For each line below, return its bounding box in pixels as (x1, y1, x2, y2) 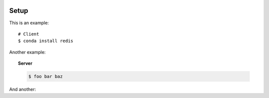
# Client (18, 31, 39, 37)
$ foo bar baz (28, 74, 63, 79)
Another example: (9, 49, 46, 55)
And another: (9, 87, 36, 93)
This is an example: (9, 20, 49, 26)
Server (18, 60, 32, 66)
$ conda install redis (18, 38, 74, 44)
